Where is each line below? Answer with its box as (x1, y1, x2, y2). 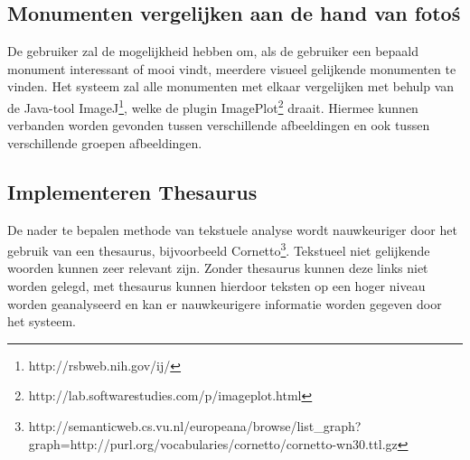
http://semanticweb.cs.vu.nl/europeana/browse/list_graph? (28, 417, 362, 436)
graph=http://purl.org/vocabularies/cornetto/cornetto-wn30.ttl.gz (28, 434, 398, 453)
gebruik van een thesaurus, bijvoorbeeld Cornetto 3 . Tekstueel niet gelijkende (7, 239, 430, 259)
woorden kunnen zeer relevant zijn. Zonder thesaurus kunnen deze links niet (7, 258, 428, 277)
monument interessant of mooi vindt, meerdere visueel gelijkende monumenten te (7, 59, 456, 78)
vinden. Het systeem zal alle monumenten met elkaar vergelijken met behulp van (7, 77, 455, 96)
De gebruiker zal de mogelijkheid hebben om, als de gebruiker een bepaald (7, 42, 419, 61)
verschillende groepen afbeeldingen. (7, 133, 202, 152)
